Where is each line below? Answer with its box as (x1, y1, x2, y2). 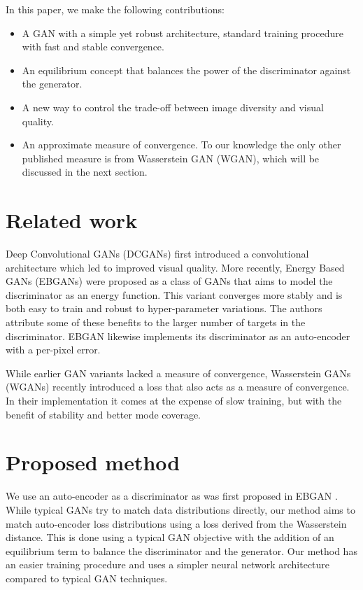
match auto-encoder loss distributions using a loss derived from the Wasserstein (6, 516, 347, 531)
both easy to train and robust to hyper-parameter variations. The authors (6, 301, 322, 316)
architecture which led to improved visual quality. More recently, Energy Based (6, 260, 345, 274)
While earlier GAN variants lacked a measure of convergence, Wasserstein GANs (6, 365, 351, 380)
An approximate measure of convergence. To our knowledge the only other (22, 137, 341, 152)
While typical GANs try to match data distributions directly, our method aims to (6, 502, 355, 517)
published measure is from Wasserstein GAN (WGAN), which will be (22, 150, 320, 165)
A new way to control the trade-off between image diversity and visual (22, 99, 324, 114)
